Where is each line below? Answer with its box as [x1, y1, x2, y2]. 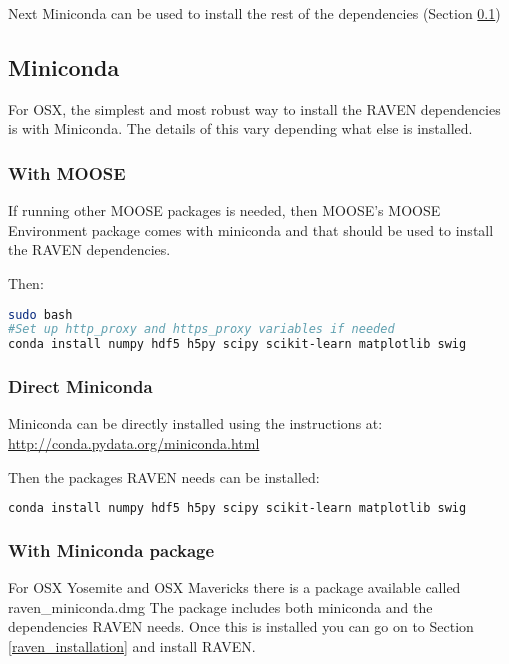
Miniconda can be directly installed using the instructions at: [8, 413, 383, 434]
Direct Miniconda [8, 374, 153, 399]
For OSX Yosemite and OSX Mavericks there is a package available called [8, 577, 461, 598]
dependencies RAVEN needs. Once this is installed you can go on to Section [8, 616, 474, 637]
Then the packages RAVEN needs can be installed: [8, 466, 320, 487]
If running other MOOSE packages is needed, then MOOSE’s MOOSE [8, 200, 441, 221]
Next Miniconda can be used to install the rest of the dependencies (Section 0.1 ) [8, 3, 501, 23]
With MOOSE [8, 160, 126, 185]
